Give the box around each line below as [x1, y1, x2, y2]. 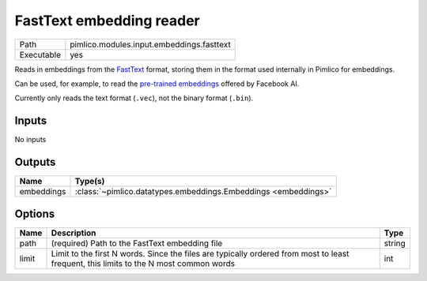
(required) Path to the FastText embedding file [51, 238, 223, 249]
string [384, 238, 406, 249]
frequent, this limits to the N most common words [51, 257, 236, 268]
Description [51, 227, 96, 238]
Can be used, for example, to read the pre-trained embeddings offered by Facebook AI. [14, 79, 300, 88]
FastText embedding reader [14, 12, 201, 29]
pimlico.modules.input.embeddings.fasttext [70, 39, 231, 50]
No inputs [14, 135, 47, 144]
